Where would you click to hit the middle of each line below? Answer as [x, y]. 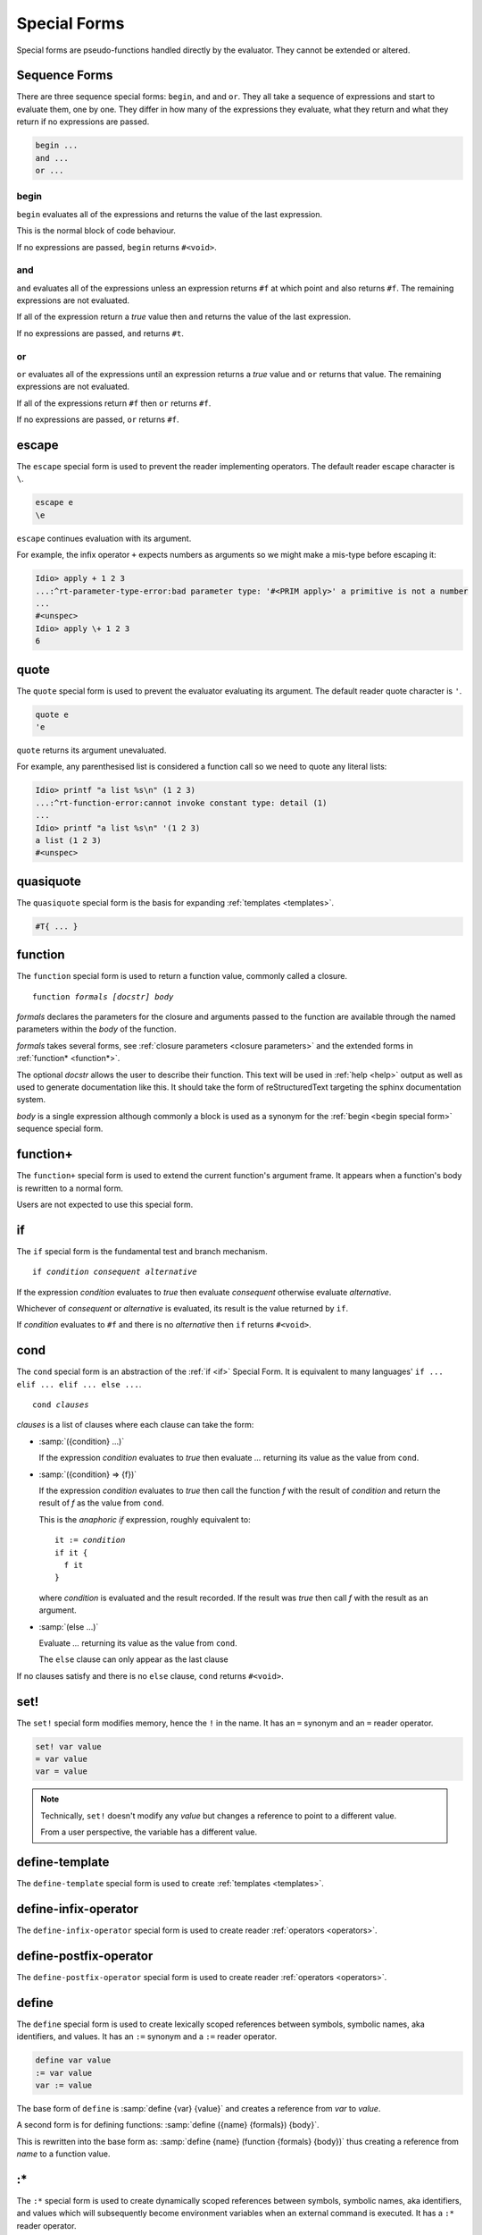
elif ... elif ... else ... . [79, 1384]
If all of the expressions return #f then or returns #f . [114, 403]
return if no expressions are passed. [83, 122]
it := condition [90, 1540]
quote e [52, 714]
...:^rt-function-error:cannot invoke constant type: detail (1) [181, 803]
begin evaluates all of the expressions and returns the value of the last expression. [170, 214]
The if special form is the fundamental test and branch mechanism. [142, 1251]
